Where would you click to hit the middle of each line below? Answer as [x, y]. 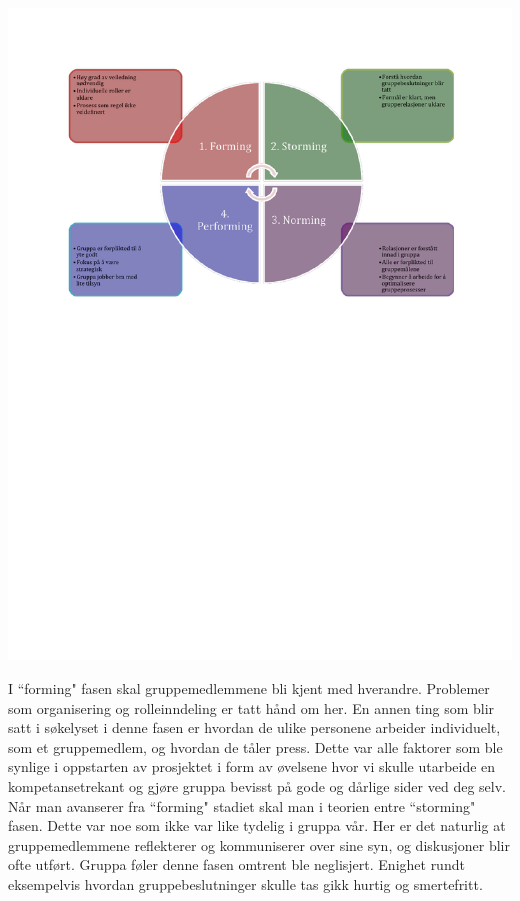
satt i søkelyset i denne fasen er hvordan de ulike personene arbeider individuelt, [254, 727]
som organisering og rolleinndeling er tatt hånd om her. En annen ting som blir [251, 707]
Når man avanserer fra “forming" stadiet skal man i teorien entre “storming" [242, 805]
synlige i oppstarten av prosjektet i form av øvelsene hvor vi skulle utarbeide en [252, 766]
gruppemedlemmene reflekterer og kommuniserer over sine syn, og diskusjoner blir [259, 844]
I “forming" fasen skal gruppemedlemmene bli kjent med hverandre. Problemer [249, 688]
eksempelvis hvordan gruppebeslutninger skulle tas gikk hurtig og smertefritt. [245, 883]
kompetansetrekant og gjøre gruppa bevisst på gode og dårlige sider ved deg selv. [257, 786]
